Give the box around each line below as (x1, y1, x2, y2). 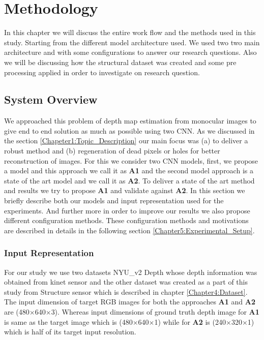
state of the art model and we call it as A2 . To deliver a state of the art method (4, 175, 255, 186)
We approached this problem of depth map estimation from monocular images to (4, 115, 256, 126)
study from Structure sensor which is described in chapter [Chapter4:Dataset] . (4, 286, 248, 297)
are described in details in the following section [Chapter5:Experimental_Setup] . (4, 225, 255, 235)
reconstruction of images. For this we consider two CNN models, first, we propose (4, 155, 258, 166)
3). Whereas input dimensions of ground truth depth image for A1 (51, 306, 259, 317)
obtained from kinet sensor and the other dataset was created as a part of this (4, 276, 248, 287)
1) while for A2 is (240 (154, 316, 226, 327)
